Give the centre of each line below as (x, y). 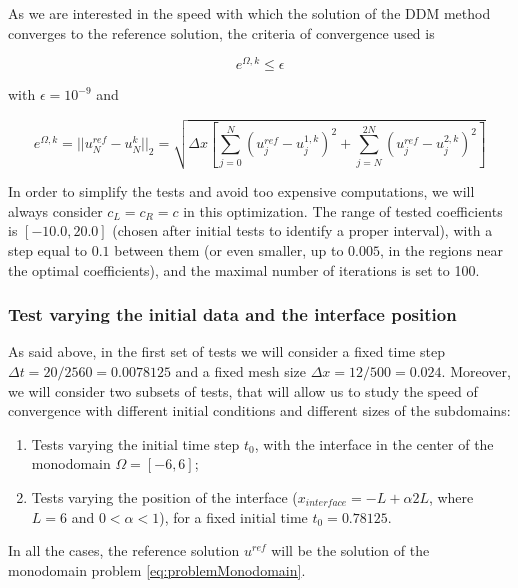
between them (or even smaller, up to (229, 249)
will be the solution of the (350, 550)
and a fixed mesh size (241, 370)
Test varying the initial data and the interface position (232, 314)
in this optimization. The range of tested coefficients (343, 210)
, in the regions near (442, 249)
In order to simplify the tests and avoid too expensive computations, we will (241, 191)
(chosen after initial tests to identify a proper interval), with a (302, 230)
